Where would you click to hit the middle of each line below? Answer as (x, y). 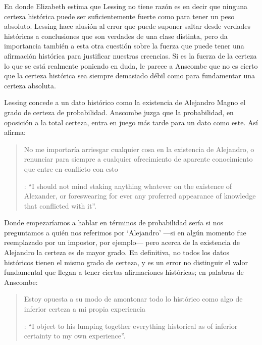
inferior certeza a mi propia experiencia (85, 309)
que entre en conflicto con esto (71, 168)
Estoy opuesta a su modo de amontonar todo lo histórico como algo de (133, 299)
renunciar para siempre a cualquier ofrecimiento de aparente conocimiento (138, 159)
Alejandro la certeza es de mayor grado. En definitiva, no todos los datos (117, 252)
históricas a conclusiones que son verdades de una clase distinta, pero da (116, 36)
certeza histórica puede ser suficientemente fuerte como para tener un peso (119, 16)
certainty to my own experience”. (75, 336)
